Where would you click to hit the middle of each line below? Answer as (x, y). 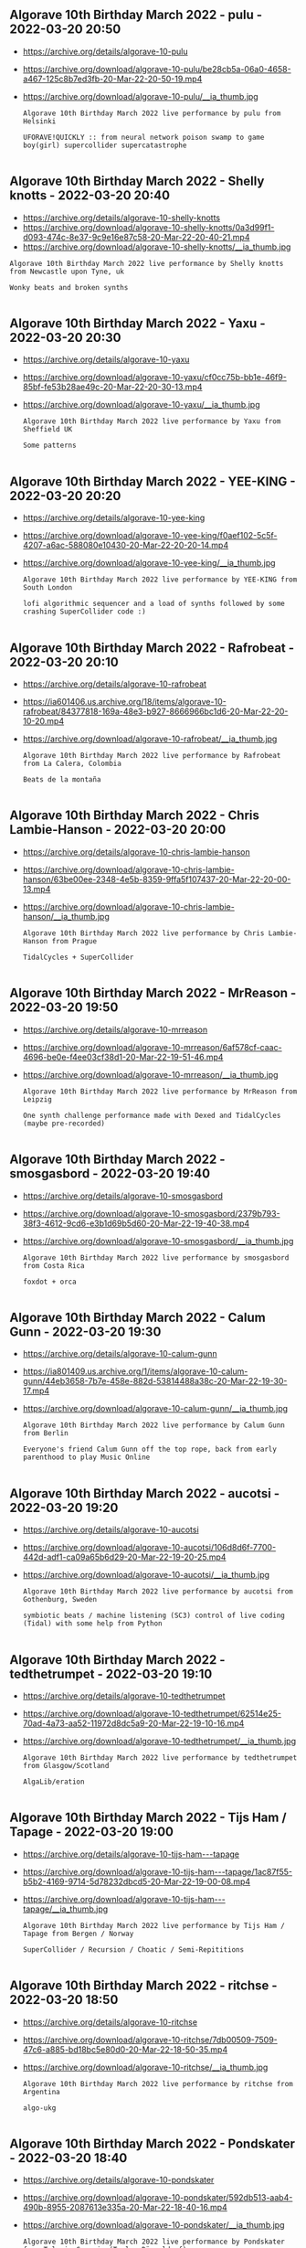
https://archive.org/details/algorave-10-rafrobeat (115, 684)
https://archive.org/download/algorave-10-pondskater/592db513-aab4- (158, 2198)
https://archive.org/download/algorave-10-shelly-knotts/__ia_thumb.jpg (157, 247)
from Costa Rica (53, 1265)
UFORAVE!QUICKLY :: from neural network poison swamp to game (143, 137)
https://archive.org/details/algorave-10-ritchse (110, 2022)
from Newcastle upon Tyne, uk (67, 272)
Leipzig (37, 1099)
